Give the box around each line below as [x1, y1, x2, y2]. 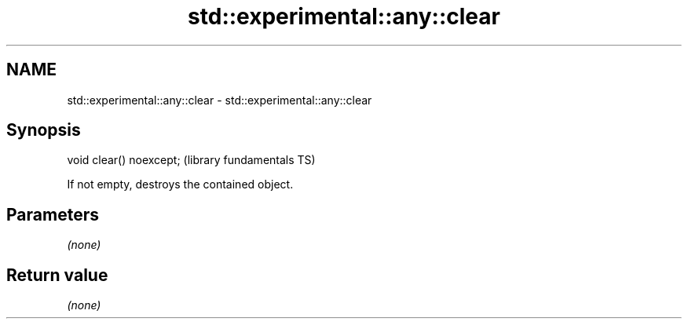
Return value [6, 265, 108, 285]
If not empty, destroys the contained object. [67, 177, 294, 192]
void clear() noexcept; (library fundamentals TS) [67, 153, 316, 167]
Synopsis [6, 120, 81, 141]
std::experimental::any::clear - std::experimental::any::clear [67, 93, 372, 107]
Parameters [6, 204, 99, 225]
